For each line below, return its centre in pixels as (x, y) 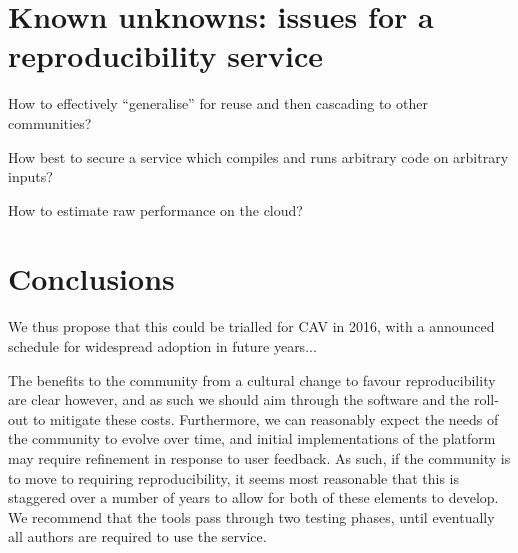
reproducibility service (165, 55)
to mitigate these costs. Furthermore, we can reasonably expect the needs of (265, 418)
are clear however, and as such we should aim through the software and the (239, 399)
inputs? (30, 176)
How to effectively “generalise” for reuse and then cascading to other (218, 103)
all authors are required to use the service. (137, 536)
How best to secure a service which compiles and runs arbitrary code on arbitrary (258, 156)
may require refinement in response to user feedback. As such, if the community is (259, 457)
